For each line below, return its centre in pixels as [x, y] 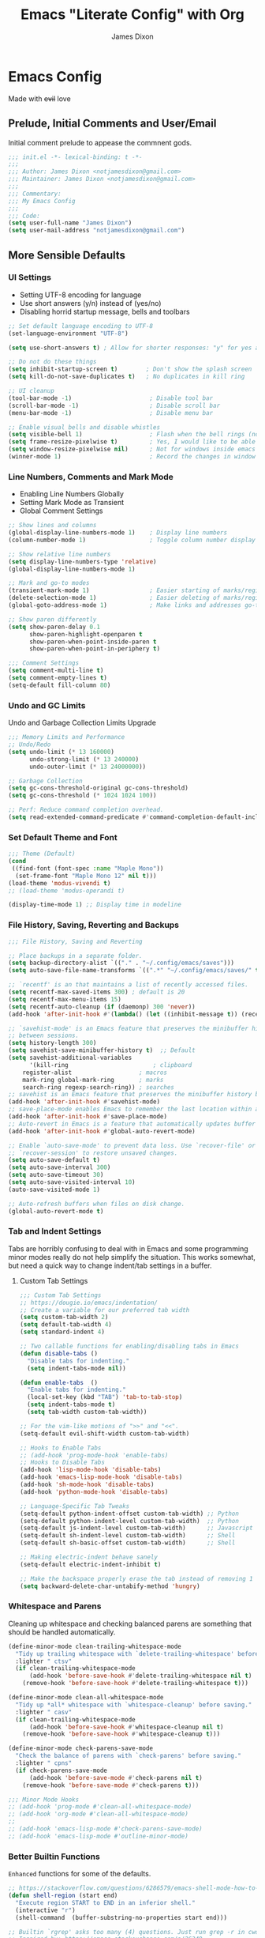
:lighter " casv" [44, 1712]
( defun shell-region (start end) [63, 1896]
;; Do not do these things [52, 362]
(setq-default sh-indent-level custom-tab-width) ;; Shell [127, 1536]
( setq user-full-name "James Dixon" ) [70, 223]
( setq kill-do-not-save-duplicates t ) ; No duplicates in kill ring [127, 377]
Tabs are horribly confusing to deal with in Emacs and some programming [128, 1248]
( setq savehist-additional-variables [70, 1058]
